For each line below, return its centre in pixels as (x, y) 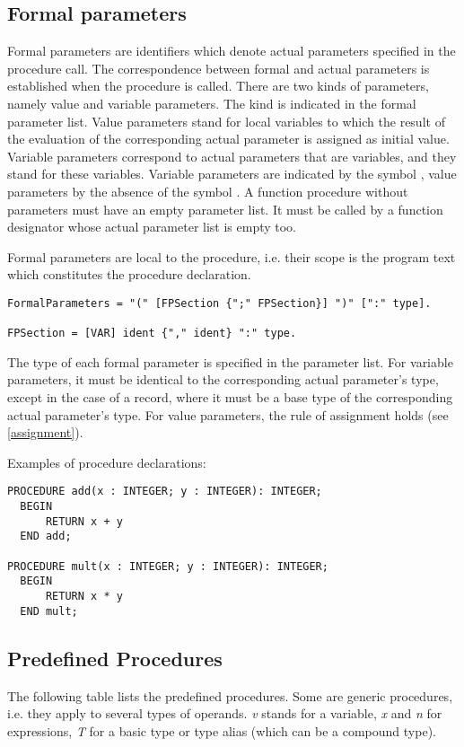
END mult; (49, 611)
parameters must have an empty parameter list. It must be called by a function (225, 209)
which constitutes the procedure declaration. (129, 274)
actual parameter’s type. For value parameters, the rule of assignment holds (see (228, 414)
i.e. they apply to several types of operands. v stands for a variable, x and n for (225, 713)
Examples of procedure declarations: (107, 462)
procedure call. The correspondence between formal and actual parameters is (219, 68)
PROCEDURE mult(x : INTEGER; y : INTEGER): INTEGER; (168, 566)
